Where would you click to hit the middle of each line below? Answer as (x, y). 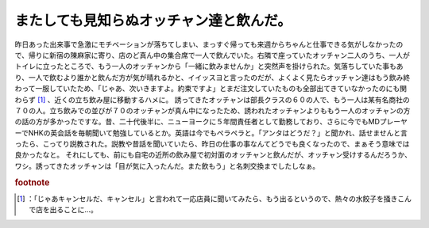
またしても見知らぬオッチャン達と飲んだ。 (153, 21)
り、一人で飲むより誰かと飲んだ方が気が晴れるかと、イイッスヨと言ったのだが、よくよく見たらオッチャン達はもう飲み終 (213, 77)
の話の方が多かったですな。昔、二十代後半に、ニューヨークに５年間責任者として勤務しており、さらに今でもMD (197, 122)
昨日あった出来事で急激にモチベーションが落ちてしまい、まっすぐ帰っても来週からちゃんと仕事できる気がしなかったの (209, 44)
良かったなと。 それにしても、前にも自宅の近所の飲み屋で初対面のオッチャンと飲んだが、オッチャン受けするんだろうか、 (213, 155)
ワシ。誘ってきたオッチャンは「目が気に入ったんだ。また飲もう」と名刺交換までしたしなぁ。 (167, 165)
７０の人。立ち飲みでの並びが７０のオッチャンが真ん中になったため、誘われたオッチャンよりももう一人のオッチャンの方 (213, 110)
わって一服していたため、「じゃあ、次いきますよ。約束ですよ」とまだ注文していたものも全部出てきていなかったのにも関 (211, 89)
